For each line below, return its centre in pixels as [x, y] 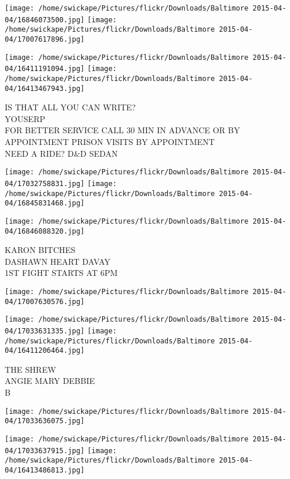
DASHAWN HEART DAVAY [58, 261]
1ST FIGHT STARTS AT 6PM [61, 273]
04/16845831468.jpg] [45, 203]
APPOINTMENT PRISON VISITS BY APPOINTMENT [110, 142]
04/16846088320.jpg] [45, 231]
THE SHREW [31, 369]
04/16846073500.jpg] [45, 20]
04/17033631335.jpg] [45, 331]
